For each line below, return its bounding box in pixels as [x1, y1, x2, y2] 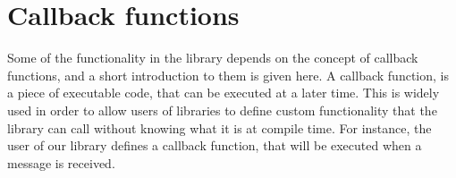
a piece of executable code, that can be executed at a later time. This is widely [7, 83, 440, 102]
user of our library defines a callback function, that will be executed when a [7, 136, 422, 155]
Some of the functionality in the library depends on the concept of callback [7, 48, 418, 67]
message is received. [7, 153, 115, 172]
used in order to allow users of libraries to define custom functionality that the [7, 100, 437, 119]
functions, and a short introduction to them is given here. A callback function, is [7, 65, 449, 84]
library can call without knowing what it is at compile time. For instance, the [7, 118, 432, 137]
